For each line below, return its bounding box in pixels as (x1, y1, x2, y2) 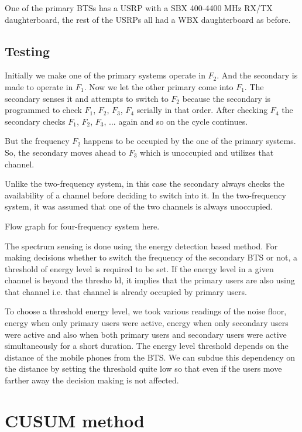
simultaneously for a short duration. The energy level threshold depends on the (5, 340, 289, 352)
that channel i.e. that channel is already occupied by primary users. (5, 285, 247, 297)
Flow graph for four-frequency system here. (5, 220, 160, 232)
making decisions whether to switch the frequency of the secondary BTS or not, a (5, 251, 297, 263)
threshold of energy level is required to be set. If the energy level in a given (5, 262, 274, 275)
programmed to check (5, 104, 82, 116)
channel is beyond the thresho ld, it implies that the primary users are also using (5, 274, 295, 286)
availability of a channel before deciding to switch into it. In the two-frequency (5, 188, 286, 201)
